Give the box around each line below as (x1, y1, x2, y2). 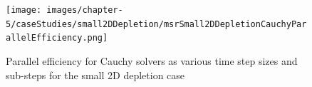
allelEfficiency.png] (6, 33, 108, 43)
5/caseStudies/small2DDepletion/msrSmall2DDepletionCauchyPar (6, 19, 307, 29)
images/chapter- (46, 5, 123, 15)
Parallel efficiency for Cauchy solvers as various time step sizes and (6, 53, 298, 68)
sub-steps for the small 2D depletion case (6, 67, 185, 82)
